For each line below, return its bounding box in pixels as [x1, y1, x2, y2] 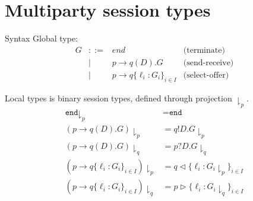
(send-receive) [183, 58, 234, 67]
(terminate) [183, 46, 225, 55]
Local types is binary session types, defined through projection [5, 91, 232, 104]
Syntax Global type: [5, 32, 78, 44]
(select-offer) [183, 71, 229, 79]
